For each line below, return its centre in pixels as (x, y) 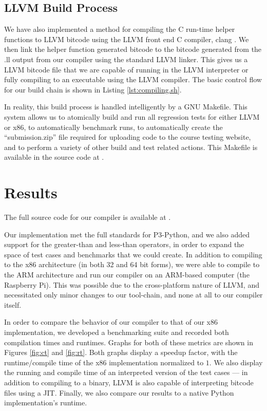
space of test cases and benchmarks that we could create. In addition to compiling (133, 254)
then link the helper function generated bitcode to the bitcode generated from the (133, 49)
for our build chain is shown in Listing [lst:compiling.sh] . (93, 89)
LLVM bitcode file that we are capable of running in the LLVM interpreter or (126, 69)
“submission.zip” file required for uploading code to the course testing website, (128, 137)
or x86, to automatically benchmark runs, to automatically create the (113, 127)
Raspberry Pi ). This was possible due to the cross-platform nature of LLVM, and (132, 284)
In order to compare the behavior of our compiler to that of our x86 (111, 322)
